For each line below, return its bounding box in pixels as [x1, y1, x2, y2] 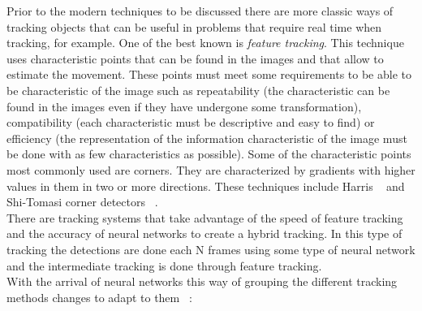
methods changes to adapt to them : [6, 288, 192, 305]
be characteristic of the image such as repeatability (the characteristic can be [6, 81, 390, 98]
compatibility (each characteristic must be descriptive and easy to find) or [6, 114, 375, 131]
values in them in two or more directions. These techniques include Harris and [6, 177, 405, 194]
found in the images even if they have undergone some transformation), [6, 97, 362, 114]
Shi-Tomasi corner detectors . [6, 193, 158, 210]
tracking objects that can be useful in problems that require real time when [6, 18, 382, 35]
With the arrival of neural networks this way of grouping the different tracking [6, 273, 398, 290]
